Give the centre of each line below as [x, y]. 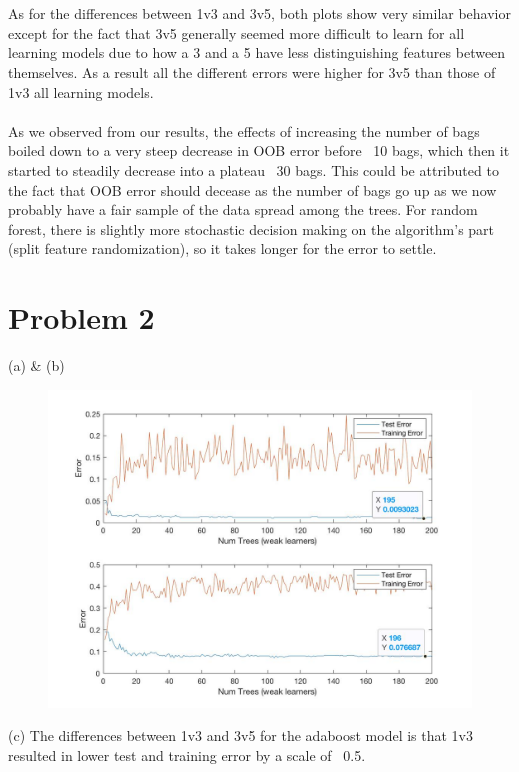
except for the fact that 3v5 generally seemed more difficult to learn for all [236, 32]
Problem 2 [81, 317]
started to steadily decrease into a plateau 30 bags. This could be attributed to [253, 169]
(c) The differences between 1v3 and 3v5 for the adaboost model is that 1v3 [240, 735]
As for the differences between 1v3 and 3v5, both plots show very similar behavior [260, 13]
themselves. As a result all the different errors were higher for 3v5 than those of [252, 71]
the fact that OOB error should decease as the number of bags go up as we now [252, 189]
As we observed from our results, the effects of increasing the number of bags [244, 130]
